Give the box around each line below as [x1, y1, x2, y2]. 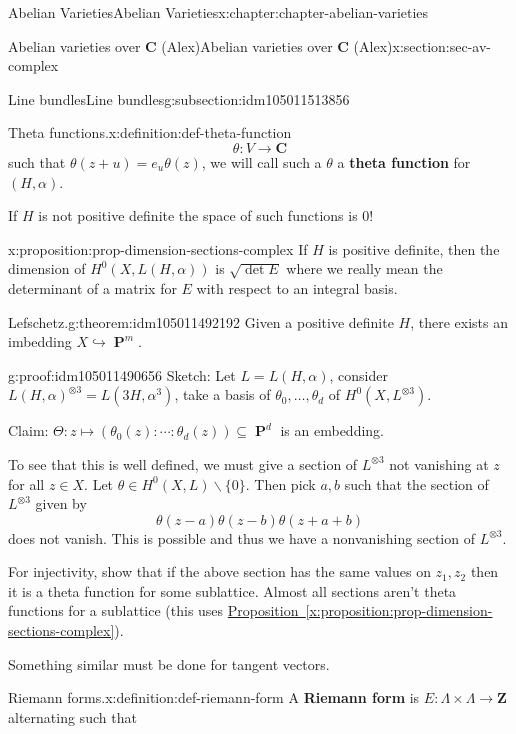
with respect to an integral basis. [196, 277, 398, 298]
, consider [329, 364, 388, 385]
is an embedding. [280, 420, 384, 441]
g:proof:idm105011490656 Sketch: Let [8, 364, 236, 385]
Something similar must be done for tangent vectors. [8, 653, 330, 674]
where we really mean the [286, 258, 443, 279]
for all [8, 473, 45, 494]
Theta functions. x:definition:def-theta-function [8, 122, 292, 143]
